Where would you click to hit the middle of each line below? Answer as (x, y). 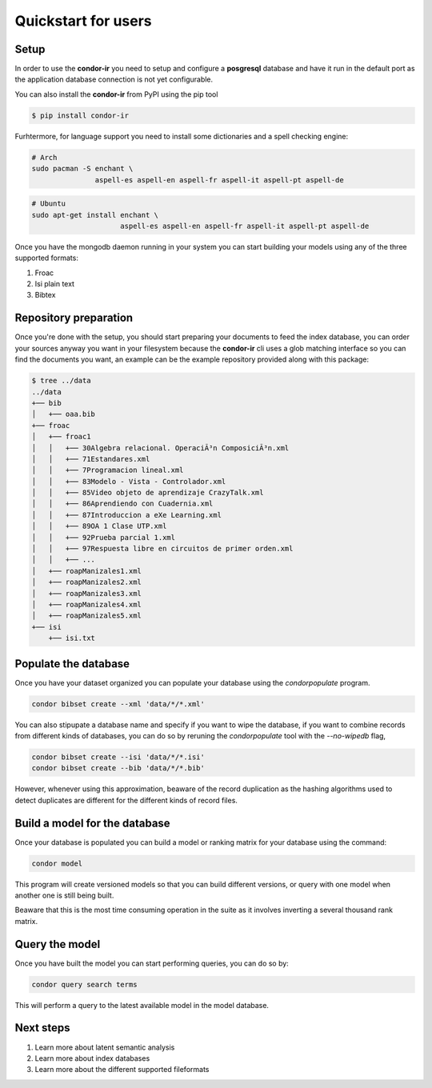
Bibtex (45, 295)
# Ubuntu (49, 204)
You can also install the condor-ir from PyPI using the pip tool (116, 94)
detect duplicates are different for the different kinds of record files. (126, 800)
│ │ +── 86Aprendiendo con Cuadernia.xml (122, 504)
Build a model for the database (93, 823)
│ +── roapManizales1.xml (86, 571)
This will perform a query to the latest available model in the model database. (142, 1005)
